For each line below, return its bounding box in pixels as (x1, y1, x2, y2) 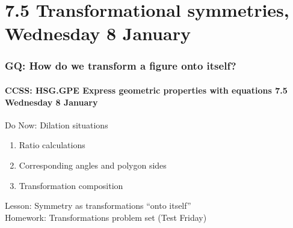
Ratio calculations (19, 139, 85, 151)
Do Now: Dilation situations (5, 118, 108, 131)
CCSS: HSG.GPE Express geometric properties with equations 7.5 (5, 84, 288, 96)
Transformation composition (19, 179, 123, 191)
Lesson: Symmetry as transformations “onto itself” (5, 199, 191, 212)
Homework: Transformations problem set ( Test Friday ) (5, 211, 207, 223)
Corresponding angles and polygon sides (19, 158, 167, 171)
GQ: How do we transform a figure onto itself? (5, 58, 236, 73)
